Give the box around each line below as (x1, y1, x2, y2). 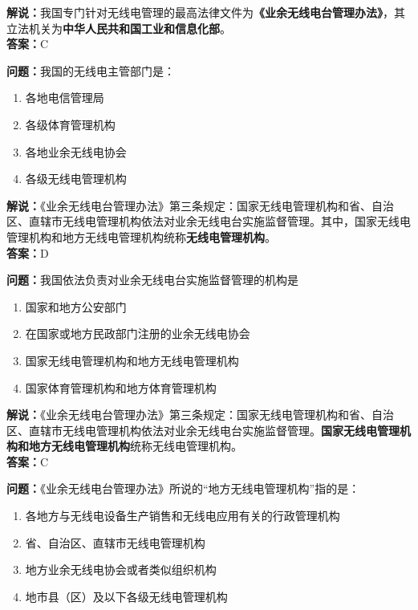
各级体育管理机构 (25, 116, 116, 132)
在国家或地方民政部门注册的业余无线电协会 (25, 325, 250, 342)
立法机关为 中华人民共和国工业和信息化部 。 (6, 19, 231, 36)
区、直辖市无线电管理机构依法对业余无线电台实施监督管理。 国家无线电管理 (6, 421, 400, 438)
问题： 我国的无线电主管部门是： (6, 62, 175, 79)
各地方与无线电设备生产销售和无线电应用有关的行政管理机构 (25, 507, 340, 524)
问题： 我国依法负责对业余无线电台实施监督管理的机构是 (6, 271, 298, 288)
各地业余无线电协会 (25, 143, 127, 160)
